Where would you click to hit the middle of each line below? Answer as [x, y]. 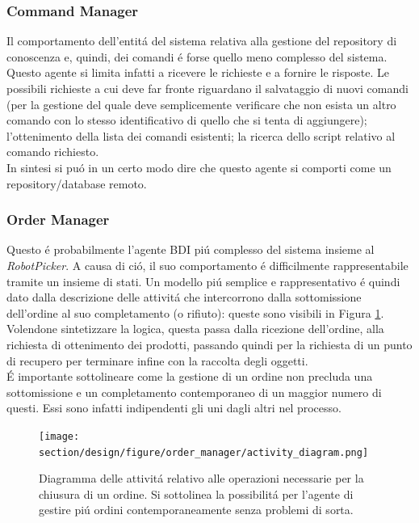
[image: [59, 436]
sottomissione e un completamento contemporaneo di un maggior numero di [194, 392]
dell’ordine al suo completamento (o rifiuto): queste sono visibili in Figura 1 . [195, 312]
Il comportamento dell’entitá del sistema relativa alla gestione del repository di [202, 41]
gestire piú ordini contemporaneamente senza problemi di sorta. [196, 510]
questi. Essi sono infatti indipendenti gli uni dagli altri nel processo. [174, 408]
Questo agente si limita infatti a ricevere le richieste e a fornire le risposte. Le [198, 72]
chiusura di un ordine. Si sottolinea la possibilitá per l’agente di [196, 493]
